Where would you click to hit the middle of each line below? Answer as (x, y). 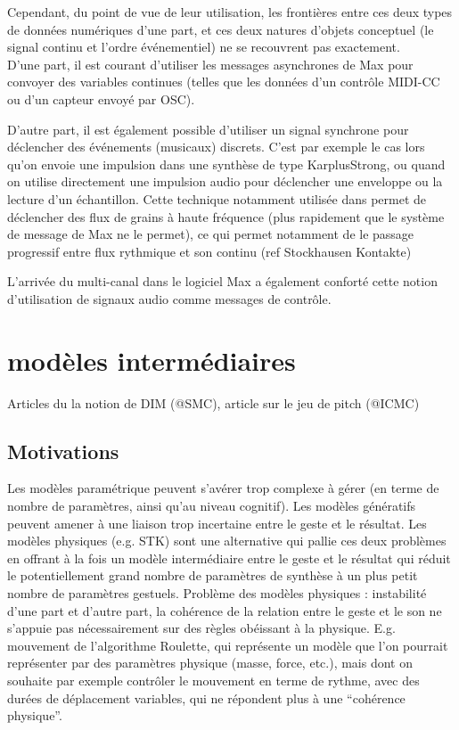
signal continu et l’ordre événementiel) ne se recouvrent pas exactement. (204, 47)
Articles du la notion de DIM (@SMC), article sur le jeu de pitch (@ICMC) (213, 402)
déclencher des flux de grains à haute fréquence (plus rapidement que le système (226, 216)
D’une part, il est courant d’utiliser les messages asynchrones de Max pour (210, 64)
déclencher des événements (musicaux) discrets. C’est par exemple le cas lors (216, 147)
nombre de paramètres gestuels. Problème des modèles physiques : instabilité (217, 592)
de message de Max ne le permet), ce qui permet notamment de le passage (211, 234)
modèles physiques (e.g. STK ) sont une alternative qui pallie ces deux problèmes (227, 541)
